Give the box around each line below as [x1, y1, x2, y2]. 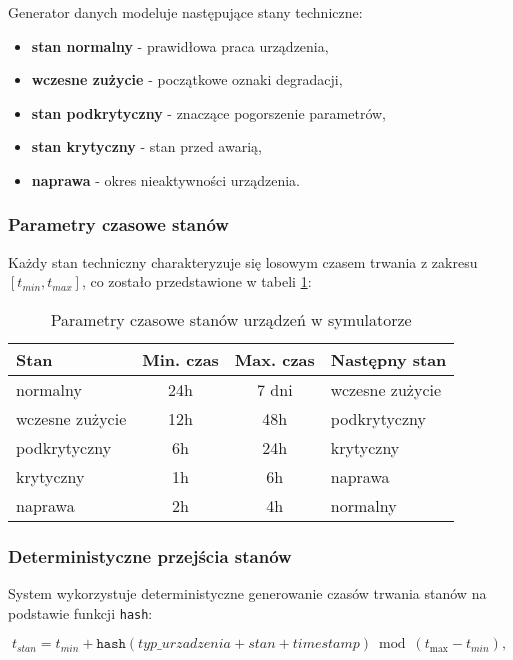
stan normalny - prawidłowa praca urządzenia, [31, 35, 329, 56]
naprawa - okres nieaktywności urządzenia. [31, 169, 300, 190]
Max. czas [234, 347, 315, 371]
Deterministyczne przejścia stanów [8, 543, 292, 568]
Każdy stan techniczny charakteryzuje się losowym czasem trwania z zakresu [8, 251, 478, 272]
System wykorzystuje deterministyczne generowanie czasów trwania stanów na [8, 583, 487, 604]
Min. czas [142, 347, 219, 371]
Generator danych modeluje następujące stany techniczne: [8, 2, 363, 22]
